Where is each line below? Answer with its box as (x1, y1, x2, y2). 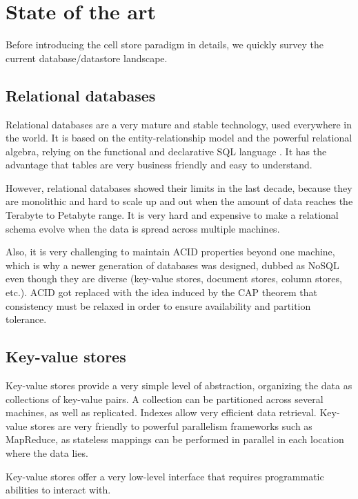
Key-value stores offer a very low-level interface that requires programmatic (6, 469, 324, 483)
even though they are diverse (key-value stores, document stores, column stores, (6, 271, 342, 286)
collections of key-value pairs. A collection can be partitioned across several (6, 391, 324, 406)
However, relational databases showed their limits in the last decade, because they (6, 180, 352, 195)
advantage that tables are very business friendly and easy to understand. (6, 157, 312, 172)
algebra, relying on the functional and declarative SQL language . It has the (6, 144, 327, 158)
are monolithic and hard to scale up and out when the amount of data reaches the (6, 194, 353, 208)
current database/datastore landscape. (6, 50, 168, 65)
